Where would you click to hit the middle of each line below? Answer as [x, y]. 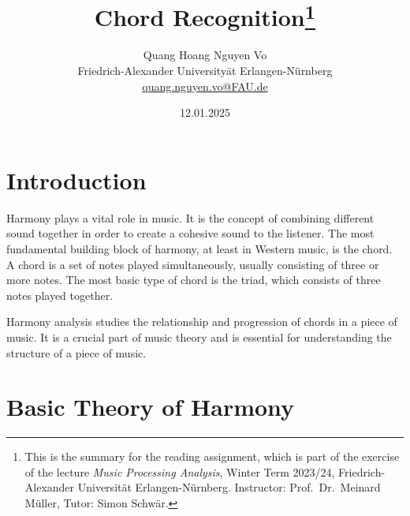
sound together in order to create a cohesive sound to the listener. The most [190, 233]
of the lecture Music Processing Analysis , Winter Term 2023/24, [180, 471]
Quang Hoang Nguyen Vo [205, 55]
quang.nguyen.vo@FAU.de [205, 86]
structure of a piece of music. [76, 352]
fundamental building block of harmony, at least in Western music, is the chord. [199, 248]
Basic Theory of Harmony [151, 407]
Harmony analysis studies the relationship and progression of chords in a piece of [202, 322]
